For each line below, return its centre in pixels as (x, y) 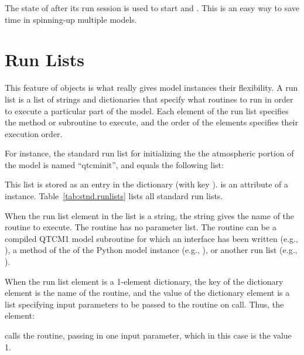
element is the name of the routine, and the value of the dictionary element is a (147, 293)
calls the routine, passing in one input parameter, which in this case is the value (148, 335)
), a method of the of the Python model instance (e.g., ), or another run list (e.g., (151, 250)
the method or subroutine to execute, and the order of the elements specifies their (151, 122)
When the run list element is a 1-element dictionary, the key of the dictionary (144, 281)
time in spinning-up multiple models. (71, 19)
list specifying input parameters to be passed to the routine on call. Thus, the (144, 304)
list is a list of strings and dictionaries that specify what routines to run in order (149, 99)
